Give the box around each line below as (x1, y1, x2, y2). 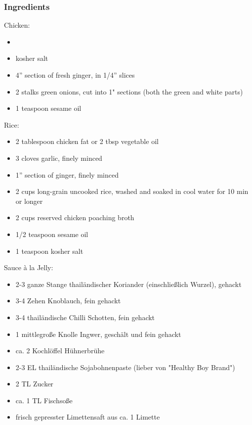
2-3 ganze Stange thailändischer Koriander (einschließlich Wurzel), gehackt (15, 279, 242, 289)
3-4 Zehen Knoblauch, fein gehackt (15, 295, 121, 306)
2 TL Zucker (15, 378, 53, 389)
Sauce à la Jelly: (4, 262, 53, 273)
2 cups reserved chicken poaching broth (15, 212, 134, 223)
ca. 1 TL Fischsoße (15, 395, 73, 405)
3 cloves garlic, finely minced (15, 152, 102, 163)
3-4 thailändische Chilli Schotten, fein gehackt (15, 312, 155, 322)
